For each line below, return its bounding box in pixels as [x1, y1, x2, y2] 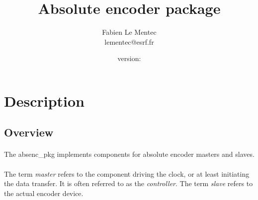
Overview [4, 125, 54, 140]
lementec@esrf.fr [104, 36, 154, 47]
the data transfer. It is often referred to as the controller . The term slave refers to [4, 178, 253, 189]
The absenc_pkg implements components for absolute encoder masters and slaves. [4, 149, 255, 159]
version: [117, 53, 141, 64]
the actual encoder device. [4, 188, 84, 198]
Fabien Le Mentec [102, 27, 157, 37]
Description [4, 90, 85, 111]
